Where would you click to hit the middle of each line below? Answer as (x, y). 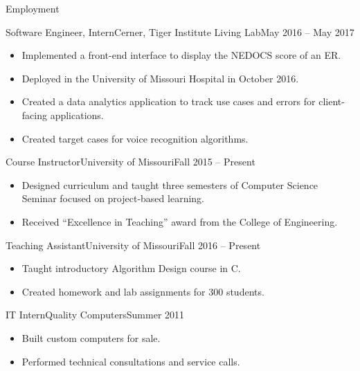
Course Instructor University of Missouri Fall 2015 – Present (130, 162)
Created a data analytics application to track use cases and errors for (169, 101)
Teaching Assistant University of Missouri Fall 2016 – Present (133, 245)
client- (332, 101)
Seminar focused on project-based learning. (113, 198)
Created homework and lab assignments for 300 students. (143, 291)
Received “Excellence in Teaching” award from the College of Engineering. (180, 221)
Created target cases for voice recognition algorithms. (135, 138)
